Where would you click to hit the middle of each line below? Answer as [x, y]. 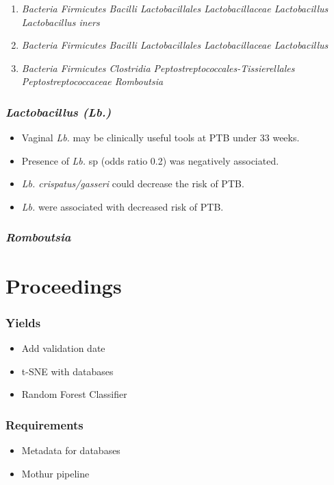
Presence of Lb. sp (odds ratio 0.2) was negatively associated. [150, 160]
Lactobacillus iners [61, 22]
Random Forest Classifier [74, 394]
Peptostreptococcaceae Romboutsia [92, 81]
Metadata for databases [71, 450]
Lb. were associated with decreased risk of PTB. [123, 206]
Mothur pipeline [55, 473]
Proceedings [64, 285]
